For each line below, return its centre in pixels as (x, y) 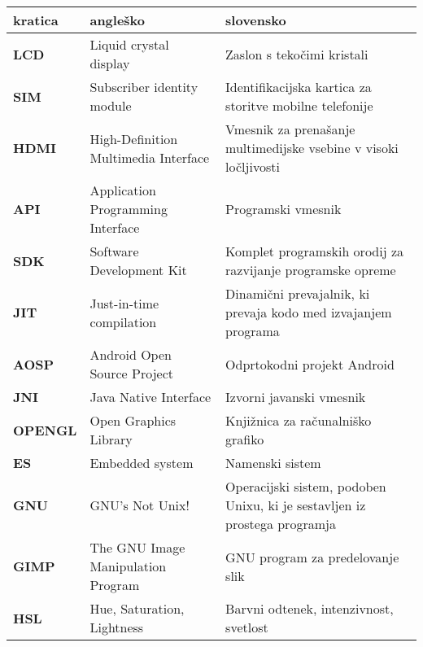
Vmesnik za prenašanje (290, 129)
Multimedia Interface (150, 157)
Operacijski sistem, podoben (306, 486)
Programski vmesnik (283, 209)
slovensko (256, 20)
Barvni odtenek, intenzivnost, (310, 608)
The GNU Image (137, 547)
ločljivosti (253, 166)
